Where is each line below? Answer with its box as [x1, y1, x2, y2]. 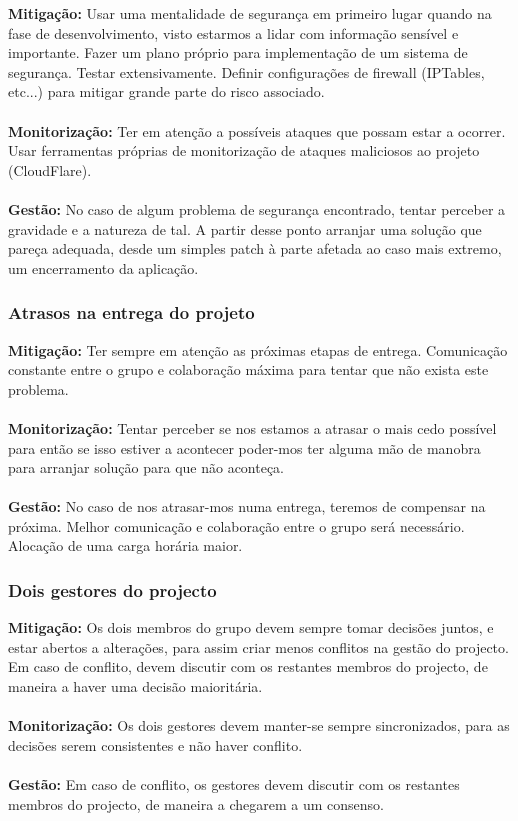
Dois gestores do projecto [8, 577, 217, 602]
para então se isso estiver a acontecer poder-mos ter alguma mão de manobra [8, 437, 481, 458]
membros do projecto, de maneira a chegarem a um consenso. [8, 793, 384, 814]
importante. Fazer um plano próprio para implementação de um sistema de [8, 42, 468, 63]
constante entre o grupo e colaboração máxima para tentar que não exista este [8, 359, 489, 380]
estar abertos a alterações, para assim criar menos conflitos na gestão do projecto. [8, 636, 509, 657]
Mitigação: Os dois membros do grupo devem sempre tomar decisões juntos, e [8, 617, 494, 638]
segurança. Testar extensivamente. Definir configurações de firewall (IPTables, [8, 61, 485, 82]
